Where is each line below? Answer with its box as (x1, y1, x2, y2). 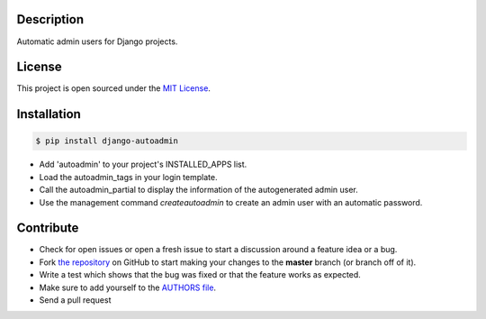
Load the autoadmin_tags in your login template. (39, 171, 218, 182)
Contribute (16, 221, 79, 236)
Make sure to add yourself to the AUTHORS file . (39, 282, 216, 293)
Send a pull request (39, 295, 112, 305)
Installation (16, 106, 81, 122)
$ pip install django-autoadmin (35, 136, 179, 146)
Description (16, 12, 85, 27)
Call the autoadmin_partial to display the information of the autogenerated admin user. (39, 185, 359, 196)
